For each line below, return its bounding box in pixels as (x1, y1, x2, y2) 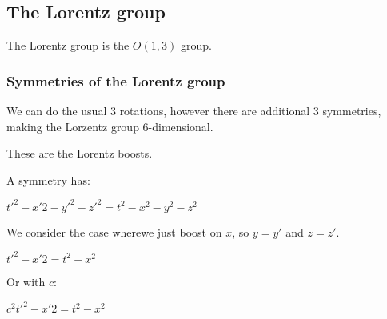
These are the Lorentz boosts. (6, 145, 153, 161)
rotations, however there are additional (119, 102, 310, 119)
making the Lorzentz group (6, 118, 139, 134)
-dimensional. (148, 118, 213, 134)
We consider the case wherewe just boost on (6, 223, 222, 240)
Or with (6, 273, 46, 289)
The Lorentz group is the (6, 37, 130, 54)
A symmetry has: (6, 171, 90, 188)
